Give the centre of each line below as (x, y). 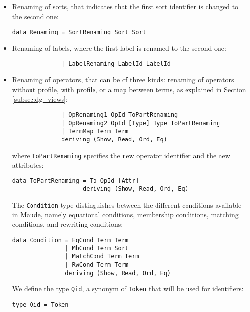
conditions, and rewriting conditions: (67, 224)
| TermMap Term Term (95, 131)
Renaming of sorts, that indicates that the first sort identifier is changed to (125, 6)
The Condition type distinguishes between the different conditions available (127, 205)
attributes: (28, 165)
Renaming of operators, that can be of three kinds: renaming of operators (123, 80)
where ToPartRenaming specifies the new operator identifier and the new (121, 155)
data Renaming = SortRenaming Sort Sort (79, 32)
